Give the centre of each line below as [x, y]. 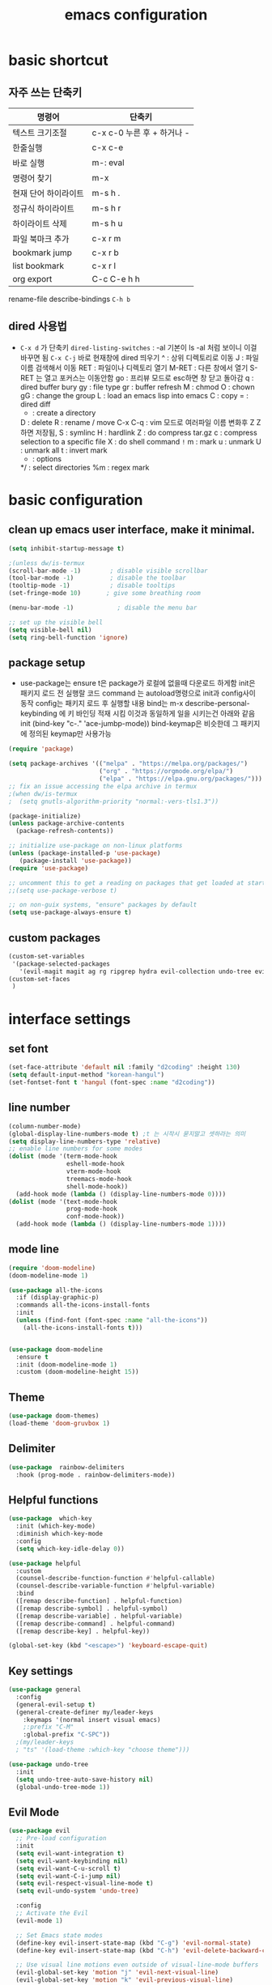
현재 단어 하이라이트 [49, 193]
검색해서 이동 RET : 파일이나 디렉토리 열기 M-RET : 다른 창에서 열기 [142, 368]
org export [32, 279]
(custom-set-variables [47, 956]
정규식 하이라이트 [44, 208]
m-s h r [106, 208]
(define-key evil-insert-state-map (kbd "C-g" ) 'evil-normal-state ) [134, 1943]
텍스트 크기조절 [40, 133]
